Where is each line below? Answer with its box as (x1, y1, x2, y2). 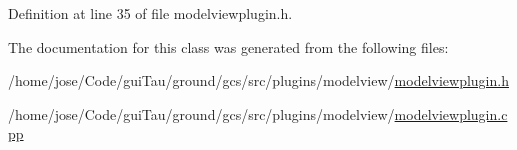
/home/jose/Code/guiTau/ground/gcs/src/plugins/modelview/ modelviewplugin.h (8, 70, 509, 91)
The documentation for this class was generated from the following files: (8, 36, 449, 57)
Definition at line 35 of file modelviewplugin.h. (8, 3, 293, 23)
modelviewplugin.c (394, 103, 508, 124)
